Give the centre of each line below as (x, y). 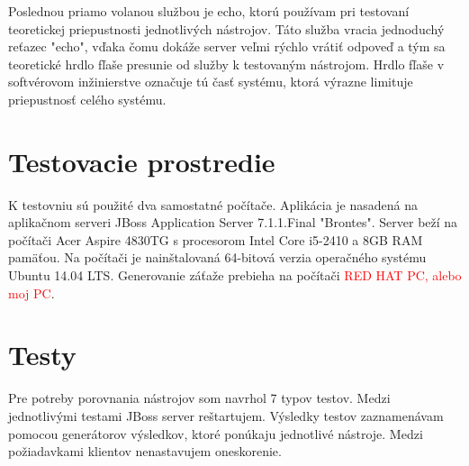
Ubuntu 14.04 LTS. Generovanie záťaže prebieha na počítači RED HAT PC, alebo (235, 275)
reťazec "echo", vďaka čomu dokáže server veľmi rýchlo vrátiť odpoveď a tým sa (227, 46)
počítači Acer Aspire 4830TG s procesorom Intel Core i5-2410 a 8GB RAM (216, 239)
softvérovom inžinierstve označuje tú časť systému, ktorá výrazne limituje (211, 82)
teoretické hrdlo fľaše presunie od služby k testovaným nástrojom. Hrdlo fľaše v (226, 64)
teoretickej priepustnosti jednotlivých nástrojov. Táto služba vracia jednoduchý (226, 28)
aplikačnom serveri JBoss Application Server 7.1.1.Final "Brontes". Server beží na (233, 222)
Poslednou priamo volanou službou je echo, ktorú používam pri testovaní (209, 11)
